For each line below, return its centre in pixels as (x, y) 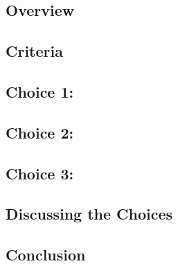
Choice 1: (40, 91)
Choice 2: (40, 132)
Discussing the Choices (89, 214)
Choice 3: (40, 173)
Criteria (34, 51)
